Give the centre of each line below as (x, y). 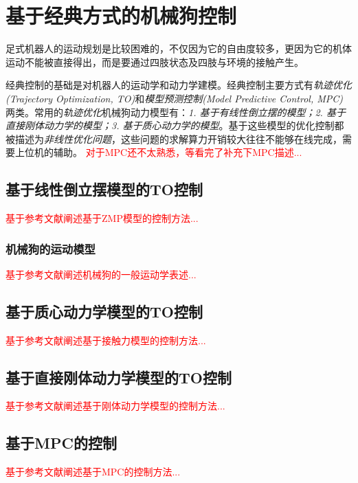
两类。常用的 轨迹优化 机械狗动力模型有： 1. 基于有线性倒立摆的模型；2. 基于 (176, 112)
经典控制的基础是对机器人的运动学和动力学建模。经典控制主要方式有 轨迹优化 (179, 85)
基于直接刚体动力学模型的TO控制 (119, 377)
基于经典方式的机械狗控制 (121, 15)
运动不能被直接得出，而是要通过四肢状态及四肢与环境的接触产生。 (155, 61)
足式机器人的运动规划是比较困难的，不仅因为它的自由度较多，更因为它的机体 (179, 48)
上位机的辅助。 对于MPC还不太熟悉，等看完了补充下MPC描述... (158, 152)
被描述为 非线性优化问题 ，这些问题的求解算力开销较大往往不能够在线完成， (174, 138)
